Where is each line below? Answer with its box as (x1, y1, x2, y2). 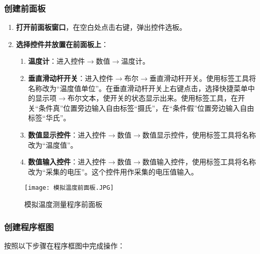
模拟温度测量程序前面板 (24, 199, 102, 209)
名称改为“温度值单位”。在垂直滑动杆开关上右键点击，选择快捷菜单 (28, 82, 248, 93)
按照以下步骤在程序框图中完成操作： (4, 240, 125, 250)
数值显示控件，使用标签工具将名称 (142, 129, 256, 140)
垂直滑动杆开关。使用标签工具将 (150, 73, 256, 83)
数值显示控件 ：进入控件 (28, 129, 106, 140)
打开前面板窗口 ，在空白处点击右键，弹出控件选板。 (16, 22, 187, 32)
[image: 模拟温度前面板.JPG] (24, 184, 114, 192)
